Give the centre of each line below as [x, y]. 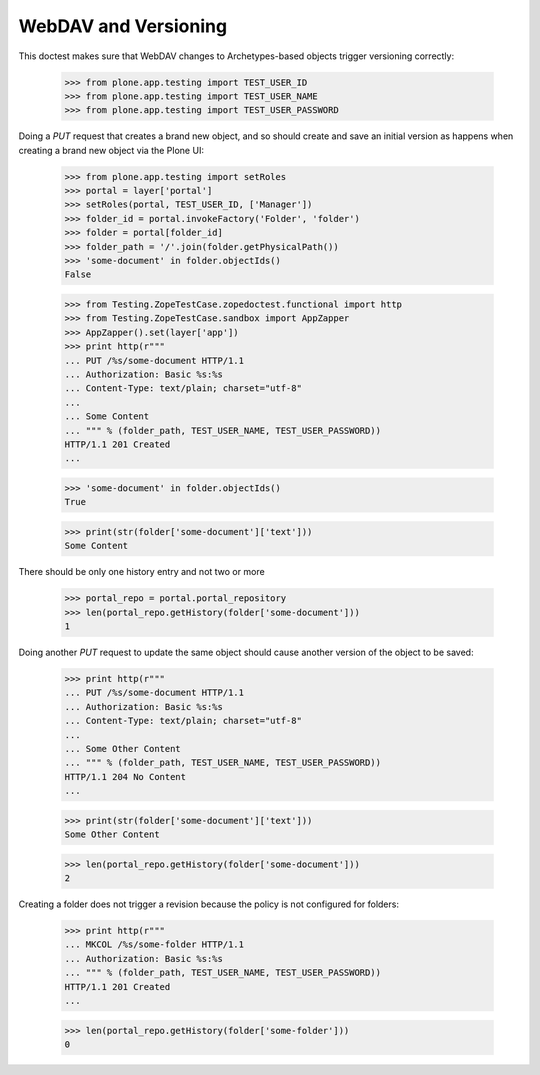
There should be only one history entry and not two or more [141, 572]
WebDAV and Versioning [123, 26]
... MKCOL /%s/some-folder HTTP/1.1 [154, 944]
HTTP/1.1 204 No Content [125, 776]
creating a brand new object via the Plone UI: [111, 150]
